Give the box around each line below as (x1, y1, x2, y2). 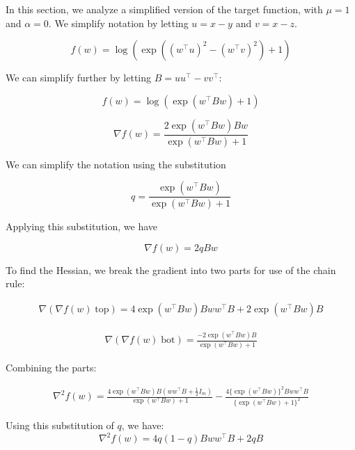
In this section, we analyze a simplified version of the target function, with (6, 2, 323, 16)
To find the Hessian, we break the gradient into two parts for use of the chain (6, 262, 336, 277)
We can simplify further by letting (6, 70, 152, 85)
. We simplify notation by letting (48, 15, 189, 30)
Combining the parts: (6, 360, 97, 374)
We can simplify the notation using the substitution (6, 156, 226, 171)
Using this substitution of (6, 418, 114, 433)
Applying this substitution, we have (6, 219, 158, 234)
